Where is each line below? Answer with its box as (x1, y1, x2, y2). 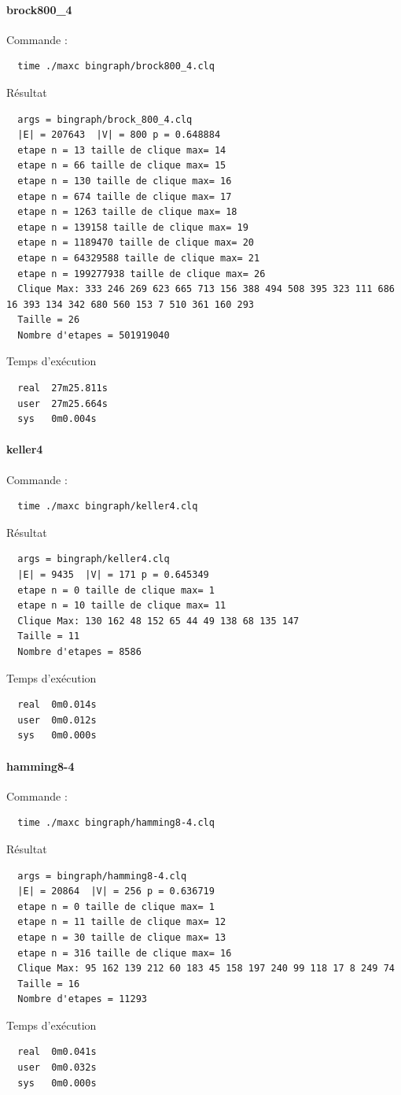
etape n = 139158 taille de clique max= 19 (17, 221, 248, 233)
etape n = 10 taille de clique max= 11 (17, 600, 226, 612)
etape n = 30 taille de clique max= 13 (17, 931, 226, 943)
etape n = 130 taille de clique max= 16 (17, 175, 232, 187)
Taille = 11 (17, 631, 80, 642)
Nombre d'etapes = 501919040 (17, 329, 170, 341)
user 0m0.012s (17, 714, 97, 726)
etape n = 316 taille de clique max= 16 (17, 947, 232, 959)
